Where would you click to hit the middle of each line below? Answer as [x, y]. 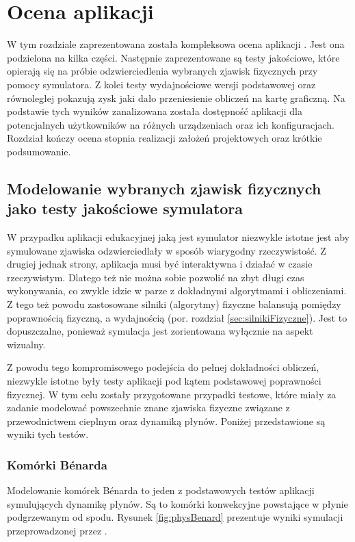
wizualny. [26, 344]
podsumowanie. [39, 151]
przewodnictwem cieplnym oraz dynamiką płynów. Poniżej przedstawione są [166, 421]
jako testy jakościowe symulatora [125, 208]
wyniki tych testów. [48, 434]
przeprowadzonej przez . [57, 530]
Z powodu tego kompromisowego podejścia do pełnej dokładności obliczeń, [163, 367]
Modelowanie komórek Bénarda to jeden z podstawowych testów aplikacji [161, 490]
